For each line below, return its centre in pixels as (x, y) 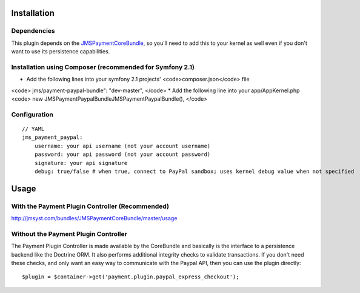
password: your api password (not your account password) (122, 154)
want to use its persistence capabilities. (61, 52)
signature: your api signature (81, 163)
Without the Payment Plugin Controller (69, 234)
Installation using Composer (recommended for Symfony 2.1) (103, 67)
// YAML (33, 129)
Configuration (32, 114)
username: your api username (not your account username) (122, 146)
